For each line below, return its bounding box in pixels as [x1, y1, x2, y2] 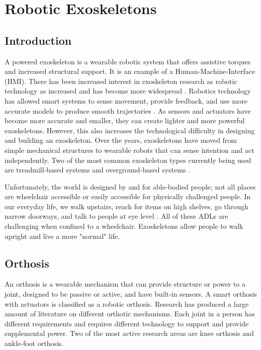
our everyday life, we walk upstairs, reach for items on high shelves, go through [5, 201, 248, 211]
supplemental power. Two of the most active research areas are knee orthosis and [5, 328, 254, 338]
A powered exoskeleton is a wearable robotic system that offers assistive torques [5, 56, 251, 66]
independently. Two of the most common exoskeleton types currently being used [5, 154, 251, 165]
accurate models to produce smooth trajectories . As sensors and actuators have [5, 105, 251, 116]
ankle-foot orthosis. [5, 338, 64, 348]
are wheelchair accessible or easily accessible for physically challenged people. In [5, 191, 251, 202]
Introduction [5, 32, 72, 48]
